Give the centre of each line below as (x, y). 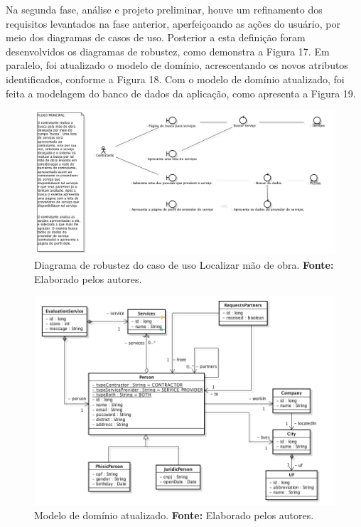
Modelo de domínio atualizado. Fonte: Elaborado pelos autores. (174, 515)
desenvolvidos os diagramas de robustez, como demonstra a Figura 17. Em (168, 51)
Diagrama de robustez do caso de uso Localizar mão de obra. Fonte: (184, 265)
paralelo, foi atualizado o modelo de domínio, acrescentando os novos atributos (177, 65)
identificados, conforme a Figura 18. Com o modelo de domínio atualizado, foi (175, 79)
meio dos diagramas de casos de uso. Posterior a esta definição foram (156, 37)
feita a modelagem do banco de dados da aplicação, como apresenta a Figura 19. (181, 93)
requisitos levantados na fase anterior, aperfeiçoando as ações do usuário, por (173, 23)
